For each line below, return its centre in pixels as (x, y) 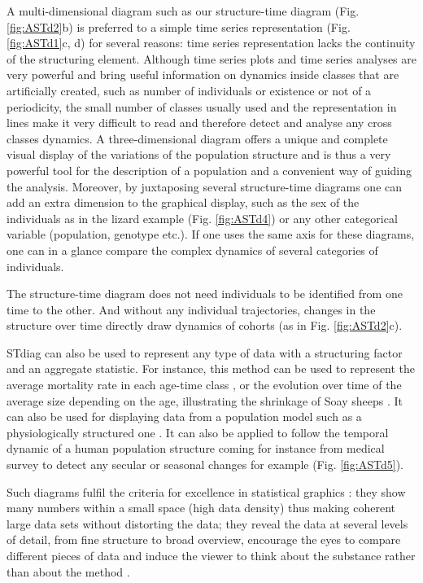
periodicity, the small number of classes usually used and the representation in (202, 106)
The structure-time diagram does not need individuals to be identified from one (205, 294)
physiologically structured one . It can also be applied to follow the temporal (198, 432)
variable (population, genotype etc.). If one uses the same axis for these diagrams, (211, 234)
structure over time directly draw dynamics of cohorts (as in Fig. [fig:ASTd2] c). (205, 325)
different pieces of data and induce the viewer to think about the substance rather (211, 555)
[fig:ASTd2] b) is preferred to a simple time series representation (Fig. (179, 26)
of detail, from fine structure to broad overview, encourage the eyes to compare (204, 539)
